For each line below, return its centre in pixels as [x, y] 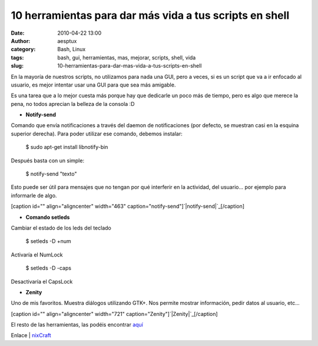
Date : [18, 33]
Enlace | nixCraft [31, 335]
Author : [21, 41]
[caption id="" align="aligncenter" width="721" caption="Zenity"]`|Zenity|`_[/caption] [114, 314]
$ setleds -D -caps [49, 268]
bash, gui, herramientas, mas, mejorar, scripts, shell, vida [127, 57]
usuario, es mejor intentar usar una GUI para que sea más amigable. [93, 85]
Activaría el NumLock [37, 254]
